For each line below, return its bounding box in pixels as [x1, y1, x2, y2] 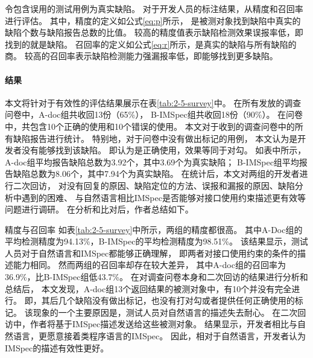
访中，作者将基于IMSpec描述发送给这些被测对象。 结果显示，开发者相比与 [5, 318, 297, 330]
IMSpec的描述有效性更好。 [5, 341, 109, 354]
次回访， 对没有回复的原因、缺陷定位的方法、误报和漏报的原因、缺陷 [21, 179, 295, 191]
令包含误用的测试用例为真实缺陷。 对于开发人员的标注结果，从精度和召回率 [5, 2, 303, 14]
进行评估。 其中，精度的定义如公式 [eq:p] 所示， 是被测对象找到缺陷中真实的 [5, 14, 301, 27]
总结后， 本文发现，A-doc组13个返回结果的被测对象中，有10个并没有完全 [5, 282, 292, 295]
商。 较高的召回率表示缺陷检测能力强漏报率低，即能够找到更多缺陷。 [5, 50, 278, 62]
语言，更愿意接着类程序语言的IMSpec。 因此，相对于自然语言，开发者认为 [13, 330, 306, 342]
